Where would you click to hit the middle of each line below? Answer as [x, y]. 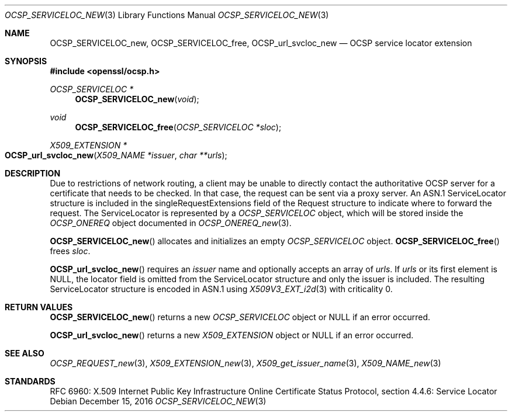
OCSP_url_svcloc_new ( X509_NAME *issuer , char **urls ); [116, 155]
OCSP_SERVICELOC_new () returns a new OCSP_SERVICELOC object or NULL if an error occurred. [240, 317]
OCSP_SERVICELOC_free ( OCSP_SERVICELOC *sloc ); [178, 127]
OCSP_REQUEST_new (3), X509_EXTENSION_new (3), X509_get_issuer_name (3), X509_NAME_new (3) [245, 363]
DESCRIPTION [33, 173]
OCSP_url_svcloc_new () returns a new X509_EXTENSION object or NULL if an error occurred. [232, 335]
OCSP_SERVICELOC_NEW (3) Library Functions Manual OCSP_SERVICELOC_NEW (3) [167, 15]
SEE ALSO [25, 353]
